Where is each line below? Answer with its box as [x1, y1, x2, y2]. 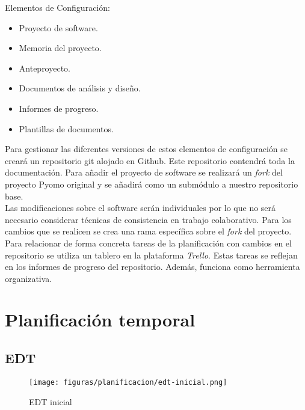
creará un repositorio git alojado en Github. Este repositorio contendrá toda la [5, 154, 295, 167]
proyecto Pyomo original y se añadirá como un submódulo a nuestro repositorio [5, 177, 298, 190]
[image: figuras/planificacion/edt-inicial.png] [29, 378, 227, 387]
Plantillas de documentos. [19, 122, 114, 135]
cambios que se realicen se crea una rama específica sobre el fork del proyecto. [5, 225, 292, 237]
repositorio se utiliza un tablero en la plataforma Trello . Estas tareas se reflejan [5, 248, 298, 261]
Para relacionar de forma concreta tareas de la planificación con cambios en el [5, 236, 292, 249]
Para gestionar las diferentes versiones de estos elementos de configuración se [5, 142, 288, 155]
